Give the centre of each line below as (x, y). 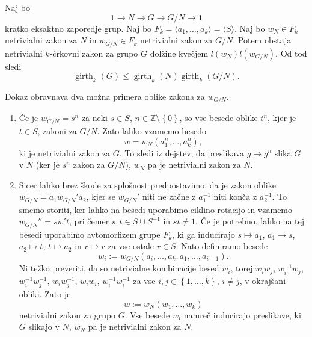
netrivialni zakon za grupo (67, 314)
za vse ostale (131, 246)
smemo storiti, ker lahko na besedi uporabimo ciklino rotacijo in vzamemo (156, 209)
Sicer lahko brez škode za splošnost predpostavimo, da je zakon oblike (147, 184)
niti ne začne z (169, 196)
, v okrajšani (263, 280)
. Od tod (291, 53)
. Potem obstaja (262, 40)
